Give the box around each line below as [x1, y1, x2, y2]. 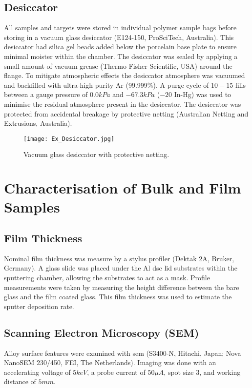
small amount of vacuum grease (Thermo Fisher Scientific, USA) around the [4, 60, 232, 71]
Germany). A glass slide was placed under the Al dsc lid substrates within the [4, 263, 237, 273]
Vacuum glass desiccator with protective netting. [23, 149, 169, 159]
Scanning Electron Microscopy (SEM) [4, 325, 199, 340]
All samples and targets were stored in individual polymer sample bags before [4, 22, 237, 33]
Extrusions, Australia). [4, 118, 72, 128]
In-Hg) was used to [174, 89, 231, 99]
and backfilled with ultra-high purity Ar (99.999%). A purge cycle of [4, 79, 209, 90]
